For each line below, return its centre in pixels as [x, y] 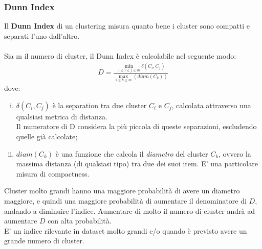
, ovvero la [235, 153]
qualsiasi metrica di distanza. [62, 116]
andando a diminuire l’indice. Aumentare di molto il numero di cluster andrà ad [129, 210]
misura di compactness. [53, 173]
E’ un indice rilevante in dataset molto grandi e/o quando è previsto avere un [126, 230]
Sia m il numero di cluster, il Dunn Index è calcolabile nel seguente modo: [120, 56]
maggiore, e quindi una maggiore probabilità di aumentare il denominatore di [125, 201]
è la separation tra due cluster [100, 105]
